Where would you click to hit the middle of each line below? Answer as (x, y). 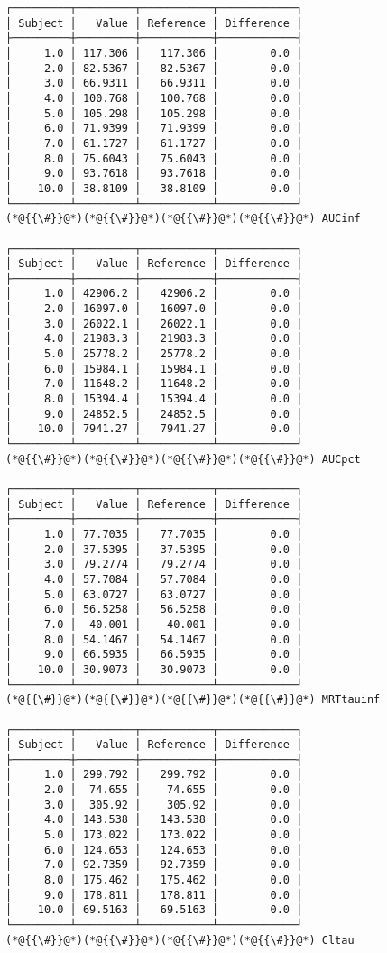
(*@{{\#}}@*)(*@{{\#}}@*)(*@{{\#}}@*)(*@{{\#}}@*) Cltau (180, 940)
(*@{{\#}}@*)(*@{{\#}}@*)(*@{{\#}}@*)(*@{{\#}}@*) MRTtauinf (193, 700)
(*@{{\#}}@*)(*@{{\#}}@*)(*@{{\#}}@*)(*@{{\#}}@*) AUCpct (183, 459)
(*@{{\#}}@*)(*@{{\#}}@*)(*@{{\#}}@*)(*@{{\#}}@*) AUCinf (183, 219)
